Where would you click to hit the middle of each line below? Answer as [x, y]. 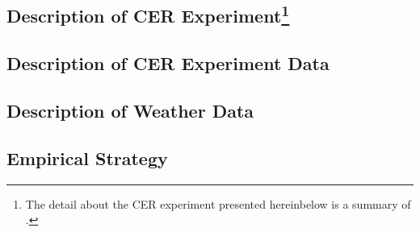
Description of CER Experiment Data [168, 63]
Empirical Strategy [87, 157]
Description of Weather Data [130, 110]
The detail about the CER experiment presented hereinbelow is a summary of [218, 203]
